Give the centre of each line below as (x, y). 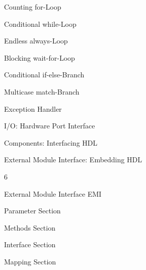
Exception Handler (33, 108)
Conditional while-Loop (40, 24)
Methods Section (30, 227)
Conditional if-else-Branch (44, 75)
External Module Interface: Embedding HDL (73, 160)
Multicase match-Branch (42, 91)
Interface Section (30, 244)
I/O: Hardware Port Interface (50, 126)
